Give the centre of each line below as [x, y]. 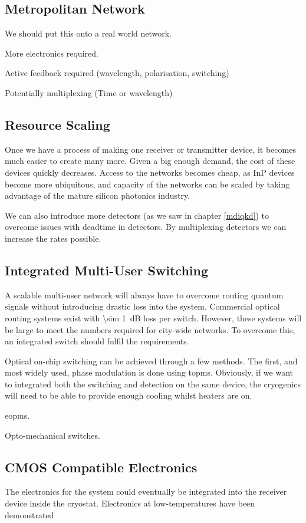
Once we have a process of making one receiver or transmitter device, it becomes [150, 149]
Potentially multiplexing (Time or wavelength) [89, 92]
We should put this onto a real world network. [88, 33]
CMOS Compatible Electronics [101, 467]
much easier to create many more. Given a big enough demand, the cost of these [150, 161]
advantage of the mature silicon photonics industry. [98, 195]
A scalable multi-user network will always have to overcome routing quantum [144, 295]
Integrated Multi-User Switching [107, 270]
